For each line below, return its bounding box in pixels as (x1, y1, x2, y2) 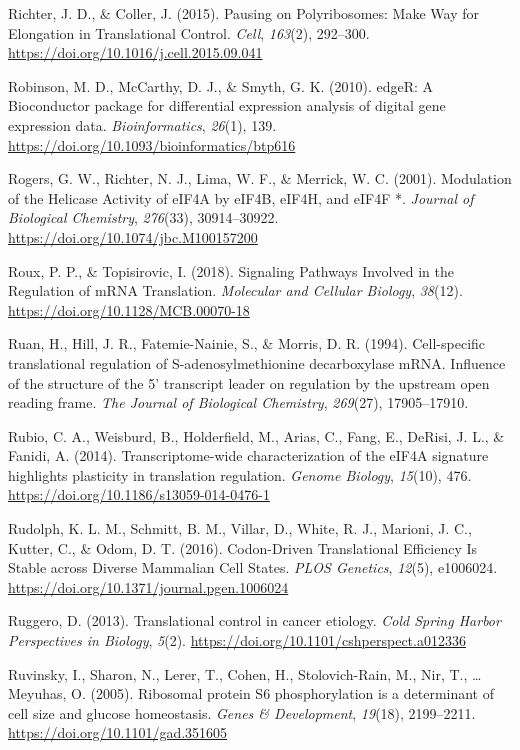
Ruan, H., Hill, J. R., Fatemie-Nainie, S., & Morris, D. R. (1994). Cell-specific (8, 333, 486, 354)
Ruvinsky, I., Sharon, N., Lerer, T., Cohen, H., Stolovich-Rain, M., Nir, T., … (8, 663, 482, 684)
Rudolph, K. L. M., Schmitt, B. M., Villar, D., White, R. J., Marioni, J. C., (8, 518, 472, 539)
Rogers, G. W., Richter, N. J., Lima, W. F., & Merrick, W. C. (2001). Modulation (8, 168, 512, 189)
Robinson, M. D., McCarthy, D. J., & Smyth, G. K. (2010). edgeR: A (8, 75, 434, 96)
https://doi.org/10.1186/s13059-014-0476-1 (8, 484, 270, 505)
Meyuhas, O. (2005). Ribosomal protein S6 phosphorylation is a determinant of (8, 683, 495, 704)
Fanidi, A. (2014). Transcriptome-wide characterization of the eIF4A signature (8, 445, 489, 466)
